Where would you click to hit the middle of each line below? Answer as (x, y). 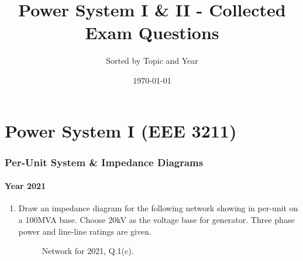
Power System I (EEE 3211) (121, 130)
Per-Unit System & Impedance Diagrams (104, 162)
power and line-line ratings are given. (85, 231)
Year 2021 (25, 186)
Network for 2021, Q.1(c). (88, 251)
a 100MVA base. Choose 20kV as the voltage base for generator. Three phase (156, 219)
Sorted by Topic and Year (152, 61)
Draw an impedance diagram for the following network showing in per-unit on (158, 208)
